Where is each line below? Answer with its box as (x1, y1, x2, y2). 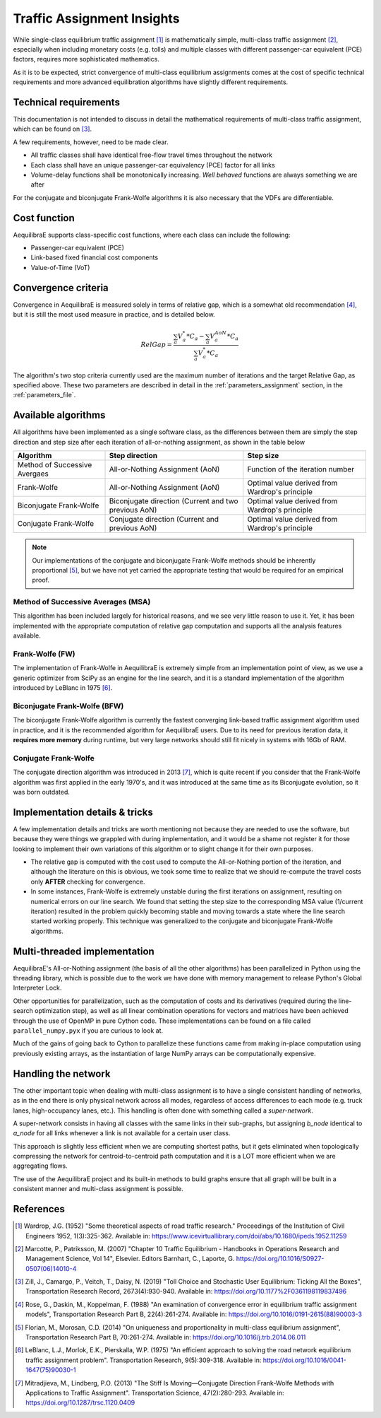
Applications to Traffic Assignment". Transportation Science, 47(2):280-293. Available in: (25, 1389, 284, 1397)
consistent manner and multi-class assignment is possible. (13, 1185, 183, 1193)
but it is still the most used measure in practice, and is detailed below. (13, 310, 215, 319)
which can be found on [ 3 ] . (13, 124, 92, 134)
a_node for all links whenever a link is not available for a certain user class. (13, 1129, 231, 1137)
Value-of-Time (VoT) (30, 263, 90, 271)
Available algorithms (13, 409, 106, 421)
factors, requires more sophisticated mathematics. (13, 55, 160, 64)
